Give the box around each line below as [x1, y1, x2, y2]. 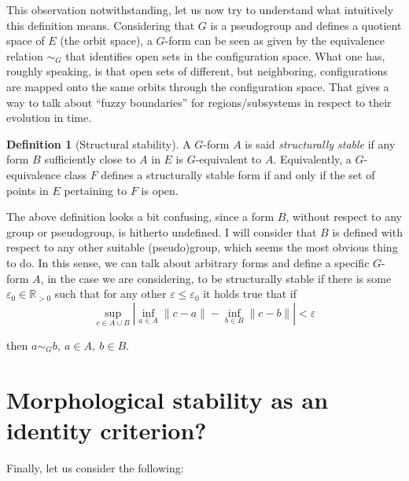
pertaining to [64, 182, 127, 198]
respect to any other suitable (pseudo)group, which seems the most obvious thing [6, 239, 398, 255]
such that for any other [54, 285, 167, 302]
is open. [141, 182, 179, 198]
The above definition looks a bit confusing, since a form [6, 208, 275, 225]
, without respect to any [286, 208, 402, 225]
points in [6, 182, 49, 198]
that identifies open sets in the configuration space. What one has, [65, 47, 385, 64]
